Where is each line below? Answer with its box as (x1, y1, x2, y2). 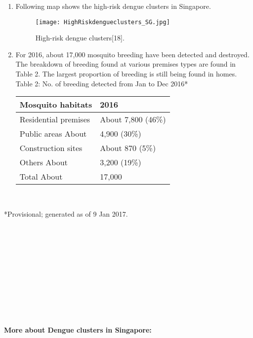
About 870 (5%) (100, 142, 156, 154)
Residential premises (19, 113, 90, 125)
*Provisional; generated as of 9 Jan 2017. (4, 208, 128, 219)
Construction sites (19, 142, 83, 154)
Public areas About (19, 128, 87, 140)
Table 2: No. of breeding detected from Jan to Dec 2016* (15, 78, 188, 88)
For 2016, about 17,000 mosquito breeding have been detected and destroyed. (15, 49, 250, 59)
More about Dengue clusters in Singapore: (4, 324, 152, 335)
